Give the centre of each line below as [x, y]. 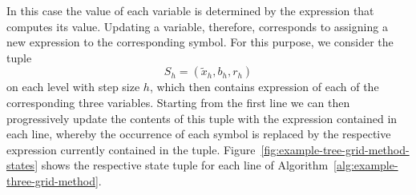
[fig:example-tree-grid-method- [335, 149]
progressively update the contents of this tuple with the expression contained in [202, 118]
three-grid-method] [53, 180]
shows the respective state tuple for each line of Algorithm [185, 165]
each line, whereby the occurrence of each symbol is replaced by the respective [199, 134]
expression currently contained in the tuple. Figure [131, 149]
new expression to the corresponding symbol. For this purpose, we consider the [200, 42]
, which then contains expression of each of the [264, 87]
